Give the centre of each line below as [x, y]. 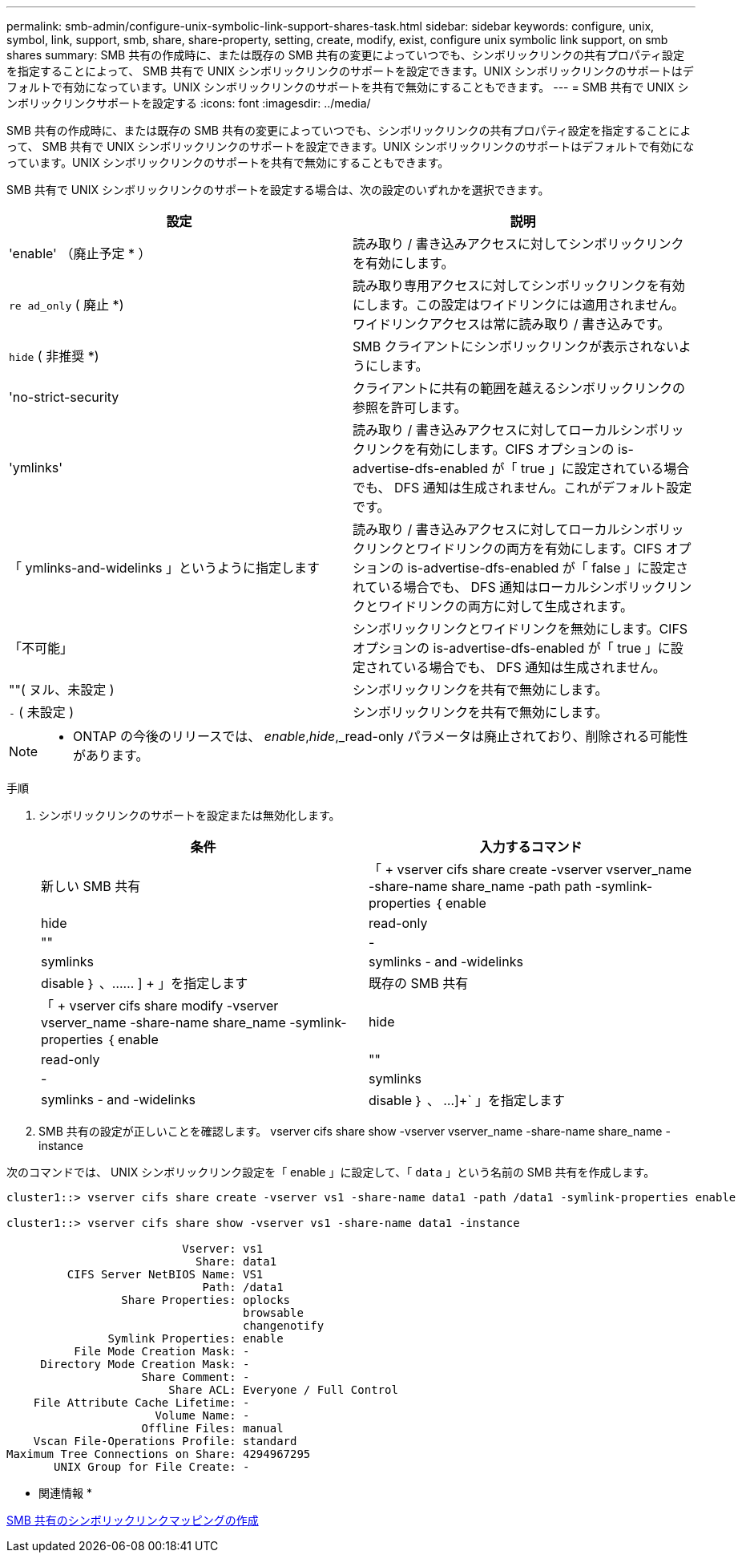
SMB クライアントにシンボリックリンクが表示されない [516, 346]
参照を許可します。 [410, 407]
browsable [273, 1313]
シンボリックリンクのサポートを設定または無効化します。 [190, 815]
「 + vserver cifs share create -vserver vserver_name [530, 869]
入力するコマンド [531, 847]
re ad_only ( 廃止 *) [67, 305]
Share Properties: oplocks [206, 1300]
